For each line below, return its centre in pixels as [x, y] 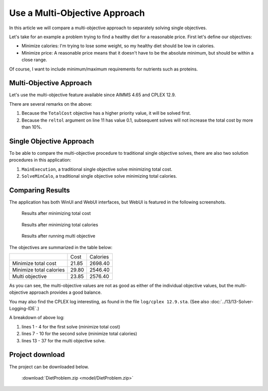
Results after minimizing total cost [56, 213]
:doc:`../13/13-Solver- [232, 301]
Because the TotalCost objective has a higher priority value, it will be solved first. [106, 113]
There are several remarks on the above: [51, 104]
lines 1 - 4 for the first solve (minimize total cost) [71, 326]
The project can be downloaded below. [49, 367]
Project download [37, 355]
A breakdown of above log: [37, 318]
